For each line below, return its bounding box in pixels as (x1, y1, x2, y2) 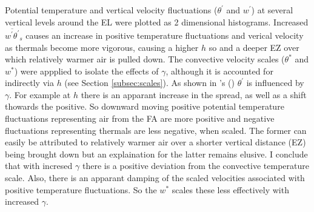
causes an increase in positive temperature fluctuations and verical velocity (25, 28, 304, 41)
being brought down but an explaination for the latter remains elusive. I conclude (5, 147, 308, 160)
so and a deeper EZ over (209, 41, 299, 53)
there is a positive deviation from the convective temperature (82, 159, 309, 172)
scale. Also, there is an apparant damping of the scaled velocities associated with (5, 171, 305, 184)
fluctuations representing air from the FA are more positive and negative (5, 112, 275, 125)
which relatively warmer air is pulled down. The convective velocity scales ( (5, 53, 285, 65)
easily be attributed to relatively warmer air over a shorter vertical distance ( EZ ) (5, 136, 306, 148)
